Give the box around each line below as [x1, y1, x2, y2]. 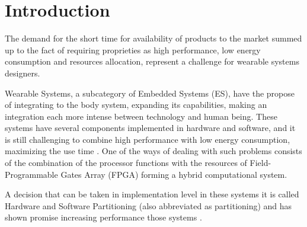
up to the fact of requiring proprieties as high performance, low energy [5, 43, 261, 56]
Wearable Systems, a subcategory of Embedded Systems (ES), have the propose [5, 87, 295, 99]
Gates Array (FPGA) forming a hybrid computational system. [60, 168, 287, 180]
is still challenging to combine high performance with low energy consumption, [5, 133, 290, 145]
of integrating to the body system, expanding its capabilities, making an [5, 98, 267, 111]
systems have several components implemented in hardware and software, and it [5, 122, 296, 134]
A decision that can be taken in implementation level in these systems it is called [5, 188, 299, 200]
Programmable [5, 168, 58, 180]
